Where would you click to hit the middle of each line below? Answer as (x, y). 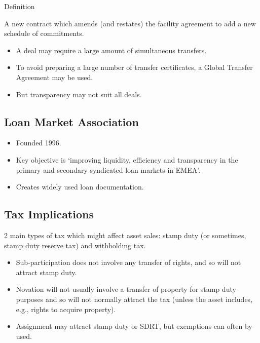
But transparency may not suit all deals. (79, 94)
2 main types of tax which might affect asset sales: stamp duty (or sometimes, (125, 235)
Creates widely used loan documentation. (80, 187)
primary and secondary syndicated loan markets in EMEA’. (108, 169)
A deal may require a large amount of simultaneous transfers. (111, 50)
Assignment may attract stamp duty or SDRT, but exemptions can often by (134, 326)
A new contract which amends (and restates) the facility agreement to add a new (130, 23)
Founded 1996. (39, 143)
